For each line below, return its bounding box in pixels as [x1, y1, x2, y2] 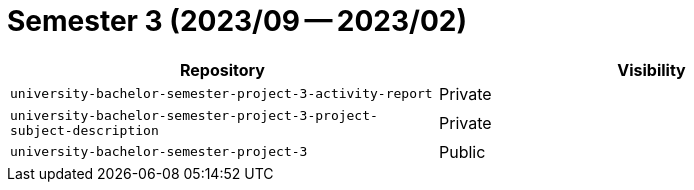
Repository [180, 59, 265, 80]
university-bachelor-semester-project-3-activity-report [10, 86, 433, 102]
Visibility [617, 59, 686, 80]
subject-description [10, 122, 159, 138]
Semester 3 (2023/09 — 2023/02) [7, 4, 468, 38]
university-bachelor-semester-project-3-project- [10, 107, 378, 123]
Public [439, 141, 486, 162]
